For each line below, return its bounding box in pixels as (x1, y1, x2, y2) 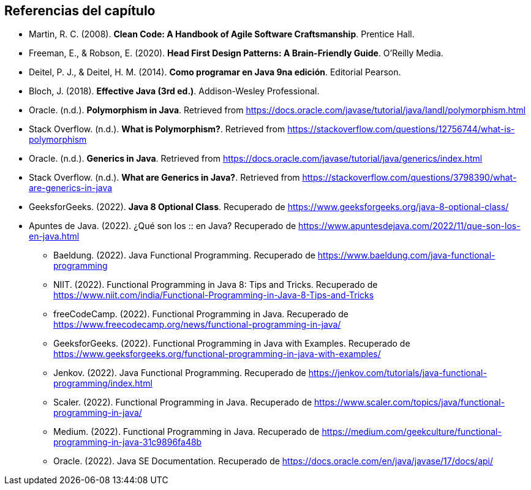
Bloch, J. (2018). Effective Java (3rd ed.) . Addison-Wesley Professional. (29, 86, 320, 97)
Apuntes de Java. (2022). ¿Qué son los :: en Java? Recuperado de (29, 221, 296, 232)
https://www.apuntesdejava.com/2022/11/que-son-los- (298, 221, 521, 232)
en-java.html (29, 231, 80, 242)
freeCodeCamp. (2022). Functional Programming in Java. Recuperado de (53, 309, 349, 320)
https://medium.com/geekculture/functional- (322, 426, 502, 437)
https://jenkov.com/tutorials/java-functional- (308, 367, 487, 379)
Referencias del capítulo (4, 3, 156, 18)
